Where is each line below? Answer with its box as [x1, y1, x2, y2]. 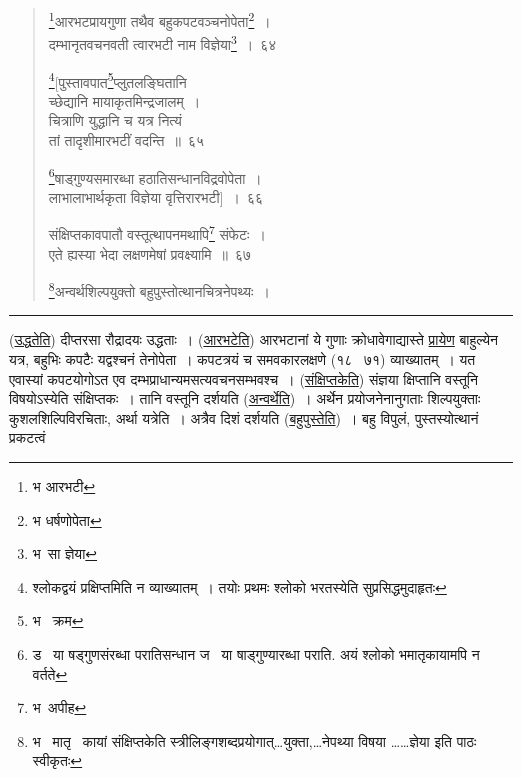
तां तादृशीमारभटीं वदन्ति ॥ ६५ [48, 129, 205, 150]
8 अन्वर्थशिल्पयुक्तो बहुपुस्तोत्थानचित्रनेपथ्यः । [48, 278, 270, 301]
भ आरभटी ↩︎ [32, 476, 96, 497]
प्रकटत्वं [9, 427, 46, 448]
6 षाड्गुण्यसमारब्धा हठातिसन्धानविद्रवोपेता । [48, 164, 262, 188]
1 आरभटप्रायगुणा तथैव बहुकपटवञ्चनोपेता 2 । [48, 8, 271, 31]
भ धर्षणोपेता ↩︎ [32, 509, 102, 530]
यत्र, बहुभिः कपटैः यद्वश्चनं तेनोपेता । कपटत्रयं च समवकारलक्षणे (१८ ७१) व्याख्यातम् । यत [9, 349, 476, 370]
